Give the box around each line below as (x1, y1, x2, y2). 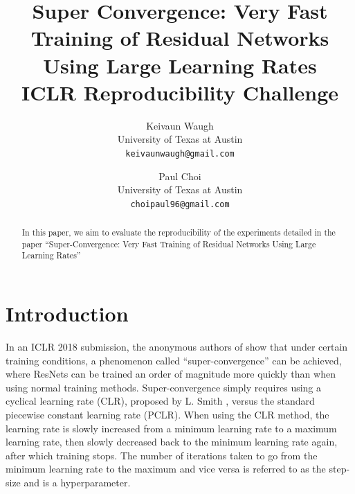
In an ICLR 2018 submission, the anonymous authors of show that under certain (6, 339, 348, 354)
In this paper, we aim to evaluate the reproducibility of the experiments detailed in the (21, 227, 336, 238)
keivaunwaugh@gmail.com (125, 148, 235, 159)
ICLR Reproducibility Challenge (21, 78, 339, 106)
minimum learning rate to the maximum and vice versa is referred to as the (6, 461, 326, 476)
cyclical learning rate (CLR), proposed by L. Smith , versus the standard (6, 394, 315, 408)
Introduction (6, 299, 129, 328)
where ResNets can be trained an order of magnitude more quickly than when (6, 367, 336, 381)
